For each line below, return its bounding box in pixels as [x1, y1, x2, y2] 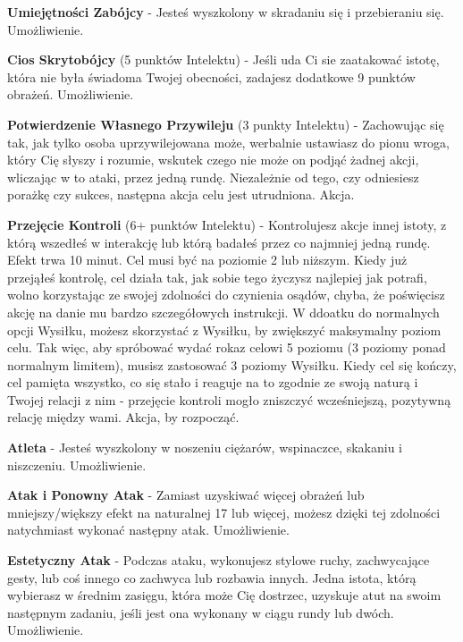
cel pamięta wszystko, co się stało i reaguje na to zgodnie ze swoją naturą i [7, 373, 418, 392]
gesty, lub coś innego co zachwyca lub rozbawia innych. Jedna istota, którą [7, 568, 417, 587]
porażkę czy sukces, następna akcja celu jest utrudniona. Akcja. [7, 185, 355, 204]
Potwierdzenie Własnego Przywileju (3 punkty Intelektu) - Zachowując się [7, 114, 444, 133]
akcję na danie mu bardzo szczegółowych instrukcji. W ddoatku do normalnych [7, 302, 440, 321]
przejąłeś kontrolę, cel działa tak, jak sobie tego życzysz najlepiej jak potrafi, [7, 267, 427, 286]
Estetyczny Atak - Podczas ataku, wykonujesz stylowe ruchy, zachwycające [7, 551, 430, 570]
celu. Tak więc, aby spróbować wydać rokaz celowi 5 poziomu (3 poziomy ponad [7, 338, 446, 357]
